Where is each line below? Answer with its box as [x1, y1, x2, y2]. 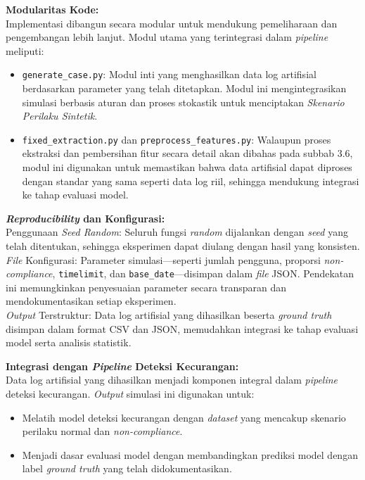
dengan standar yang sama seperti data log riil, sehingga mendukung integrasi [22, 173, 359, 188]
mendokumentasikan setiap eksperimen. [6, 293, 177, 308]
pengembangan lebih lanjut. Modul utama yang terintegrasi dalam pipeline [6, 30, 328, 44]
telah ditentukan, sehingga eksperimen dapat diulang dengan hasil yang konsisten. [6, 239, 360, 253]
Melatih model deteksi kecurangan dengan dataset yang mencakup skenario [22, 410, 346, 424]
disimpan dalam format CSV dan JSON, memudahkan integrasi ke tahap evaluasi [6, 321, 359, 336]
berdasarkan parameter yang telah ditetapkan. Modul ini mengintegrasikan [22, 81, 347, 96]
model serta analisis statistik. [6, 335, 132, 350]
